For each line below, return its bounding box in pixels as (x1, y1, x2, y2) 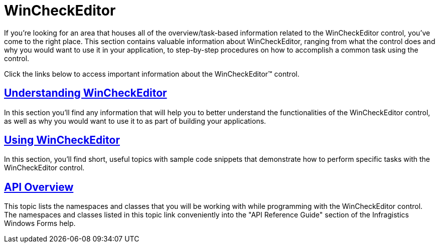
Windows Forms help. (4, 219, 76, 228)
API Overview (4, 180, 74, 193)
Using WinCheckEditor (4, 134, 120, 147)
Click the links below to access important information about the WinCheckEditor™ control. (4, 69, 300, 78)
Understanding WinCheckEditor (4, 87, 167, 100)
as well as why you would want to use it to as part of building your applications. (4, 116, 266, 125)
